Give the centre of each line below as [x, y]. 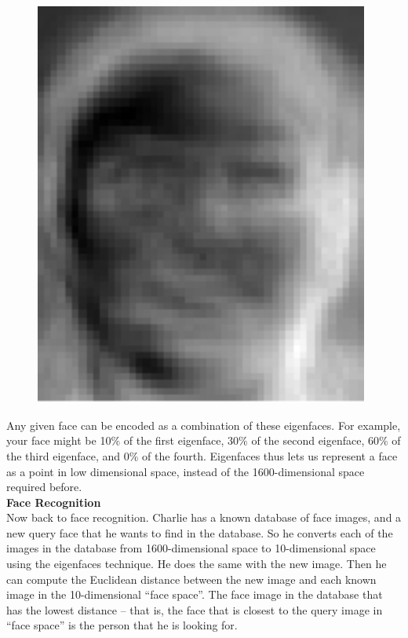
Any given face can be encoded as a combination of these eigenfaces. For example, [204, 425]
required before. [44, 487]
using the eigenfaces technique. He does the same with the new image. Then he [197, 564]
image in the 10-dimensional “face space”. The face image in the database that [195, 594]
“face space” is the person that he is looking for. [122, 625]
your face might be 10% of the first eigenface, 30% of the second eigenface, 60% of [204, 440]
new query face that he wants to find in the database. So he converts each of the [200, 532]
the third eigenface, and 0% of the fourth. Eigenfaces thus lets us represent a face [202, 455]
